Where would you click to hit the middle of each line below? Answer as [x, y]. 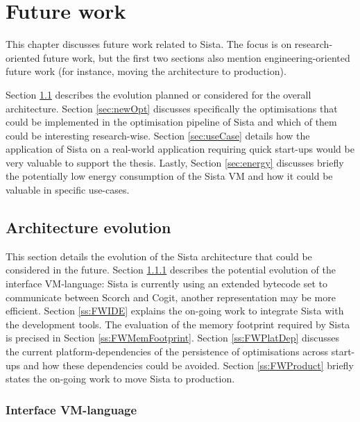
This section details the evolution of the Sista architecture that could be [159, 256]
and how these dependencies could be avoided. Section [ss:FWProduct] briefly [188, 365]
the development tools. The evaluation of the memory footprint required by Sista [178, 324]
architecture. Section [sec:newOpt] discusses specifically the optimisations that [172, 108]
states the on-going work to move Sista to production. [120, 379]
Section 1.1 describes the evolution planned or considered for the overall [158, 94]
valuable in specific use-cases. [68, 190]
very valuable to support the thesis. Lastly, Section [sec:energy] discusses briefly [175, 162]
